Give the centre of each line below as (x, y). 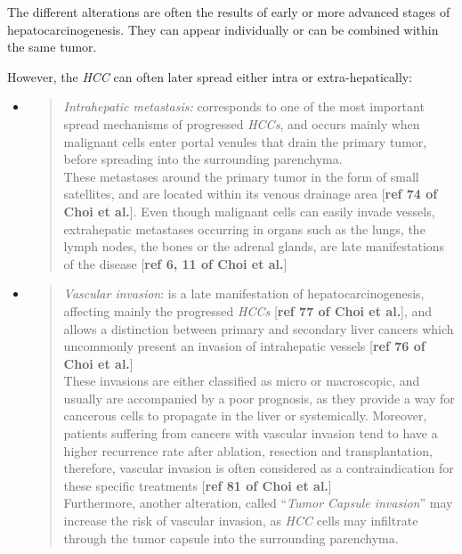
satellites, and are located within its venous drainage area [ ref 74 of (251, 194)
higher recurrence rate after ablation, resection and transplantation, (248, 450)
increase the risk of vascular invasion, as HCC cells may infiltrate (241, 521)
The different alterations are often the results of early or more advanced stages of (229, 12)
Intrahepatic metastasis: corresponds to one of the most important (244, 106)
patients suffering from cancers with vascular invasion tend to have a (251, 433)
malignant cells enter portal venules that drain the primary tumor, (245, 141)
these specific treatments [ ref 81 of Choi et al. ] (198, 485)
